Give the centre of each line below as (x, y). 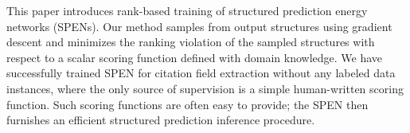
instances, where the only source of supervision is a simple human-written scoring (205, 88)
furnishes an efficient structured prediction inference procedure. (161, 120)
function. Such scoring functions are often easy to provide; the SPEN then (187, 104)
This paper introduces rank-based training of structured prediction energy (187, 10)
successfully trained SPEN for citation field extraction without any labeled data (201, 73)
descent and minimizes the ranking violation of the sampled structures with (191, 42)
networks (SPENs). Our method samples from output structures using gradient (199, 26)
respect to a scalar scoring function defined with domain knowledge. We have (195, 57)
